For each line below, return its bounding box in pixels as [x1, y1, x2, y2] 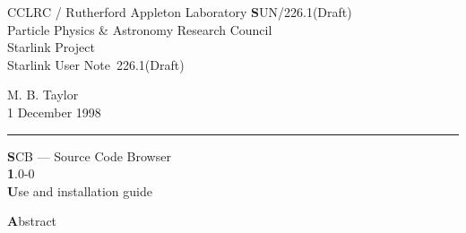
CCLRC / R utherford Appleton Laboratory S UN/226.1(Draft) [7, 3, 352, 21]
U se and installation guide [7, 181, 152, 200]
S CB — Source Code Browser [7, 146, 171, 165]
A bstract [7, 211, 57, 230]
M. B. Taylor [7, 85, 79, 104]
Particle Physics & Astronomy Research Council [7, 20, 272, 39]
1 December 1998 [7, 102, 101, 121]
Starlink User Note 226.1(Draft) [7, 55, 185, 73]
